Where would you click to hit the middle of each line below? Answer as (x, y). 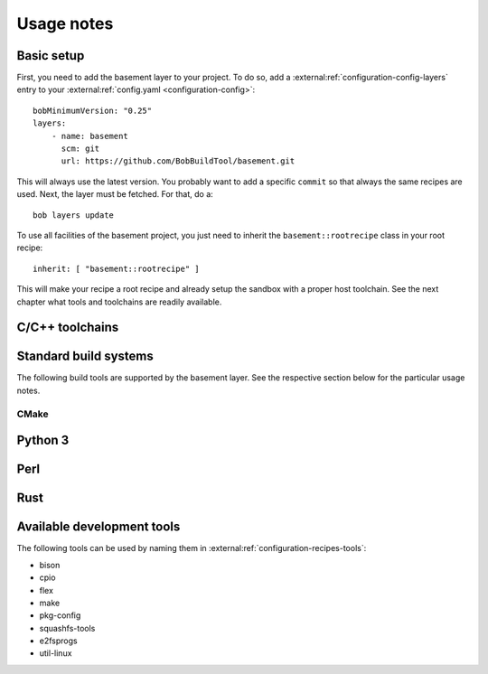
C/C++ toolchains (68, 328)
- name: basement (89, 136)
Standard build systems (85, 356)
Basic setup (51, 56)
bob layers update (74, 215)
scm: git (80, 149)
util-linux (56, 653)
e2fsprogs (58, 641)
